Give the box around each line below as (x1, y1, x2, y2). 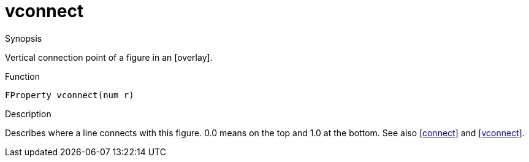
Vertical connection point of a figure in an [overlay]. (5, 52, 213, 63)
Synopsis (5, 33, 42, 44)
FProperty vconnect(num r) (5, 90, 134, 100)
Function (5, 71, 40, 82)
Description (5, 108, 51, 119)
